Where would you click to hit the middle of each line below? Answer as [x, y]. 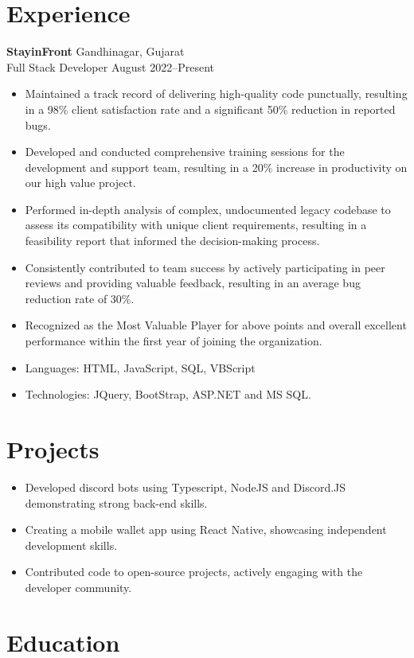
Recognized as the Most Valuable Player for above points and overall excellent [216, 325]
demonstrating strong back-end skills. [116, 502]
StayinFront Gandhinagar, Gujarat [96, 51]
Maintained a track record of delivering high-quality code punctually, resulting [216, 93]
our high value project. [80, 183]
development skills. [71, 545]
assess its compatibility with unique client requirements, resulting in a [196, 225]
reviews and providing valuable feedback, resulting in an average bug [193, 283]
